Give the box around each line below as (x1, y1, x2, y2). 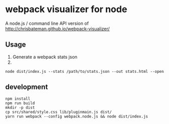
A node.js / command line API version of (5, 20, 89, 26)
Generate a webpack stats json (12, 54, 77, 60)
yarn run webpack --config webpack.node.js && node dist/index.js (5, 114, 148, 119)
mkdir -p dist (5, 105, 35, 110)
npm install (5, 96, 30, 101)
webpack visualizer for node (5, 4, 128, 15)
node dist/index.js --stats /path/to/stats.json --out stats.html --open (5, 69, 164, 74)
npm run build (5, 100, 35, 106)
